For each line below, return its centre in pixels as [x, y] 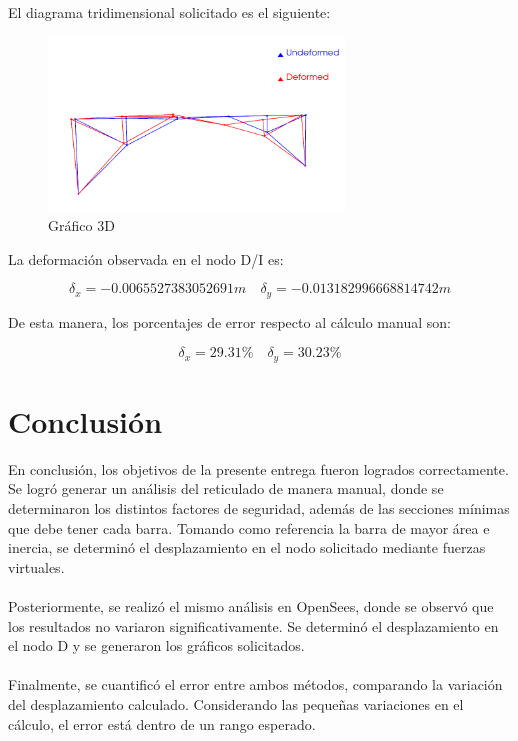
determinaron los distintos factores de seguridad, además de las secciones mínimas [259, 508]
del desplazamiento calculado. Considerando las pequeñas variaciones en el [236, 704]
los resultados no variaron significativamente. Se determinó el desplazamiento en [253, 625]
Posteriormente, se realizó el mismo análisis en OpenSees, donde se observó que [251, 606]
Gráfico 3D [81, 225]
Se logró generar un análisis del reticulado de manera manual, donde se [226, 488]
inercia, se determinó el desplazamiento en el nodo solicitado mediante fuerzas [247, 547]
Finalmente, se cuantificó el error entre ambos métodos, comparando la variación [255, 684]
